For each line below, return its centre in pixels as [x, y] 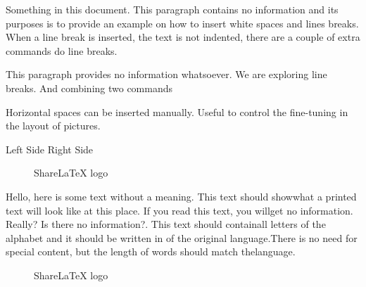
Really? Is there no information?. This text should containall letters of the [166, 224]
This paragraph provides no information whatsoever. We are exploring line [166, 74]
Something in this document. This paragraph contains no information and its [172, 9]
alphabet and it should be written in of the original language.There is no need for [182, 237]
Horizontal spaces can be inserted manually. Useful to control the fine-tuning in [177, 111]
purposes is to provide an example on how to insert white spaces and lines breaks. [182, 23]
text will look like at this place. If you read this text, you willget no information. [179, 210]
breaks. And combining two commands [89, 88]
